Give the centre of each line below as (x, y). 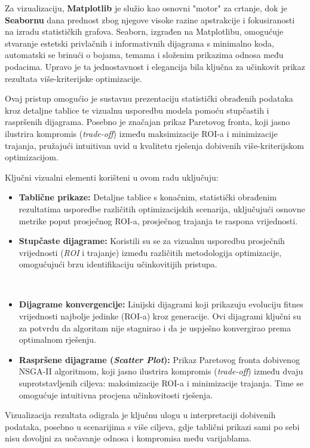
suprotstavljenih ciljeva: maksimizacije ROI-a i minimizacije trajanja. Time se (161, 383)
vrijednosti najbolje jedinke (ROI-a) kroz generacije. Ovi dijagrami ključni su (160, 316)
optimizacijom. (32, 157)
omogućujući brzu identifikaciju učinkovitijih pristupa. (118, 264)
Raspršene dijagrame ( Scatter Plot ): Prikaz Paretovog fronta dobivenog (159, 359)
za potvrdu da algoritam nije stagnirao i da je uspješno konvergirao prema (155, 327)
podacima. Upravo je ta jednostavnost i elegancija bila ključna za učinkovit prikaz (155, 66)
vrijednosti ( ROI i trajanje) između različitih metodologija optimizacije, (150, 252)
